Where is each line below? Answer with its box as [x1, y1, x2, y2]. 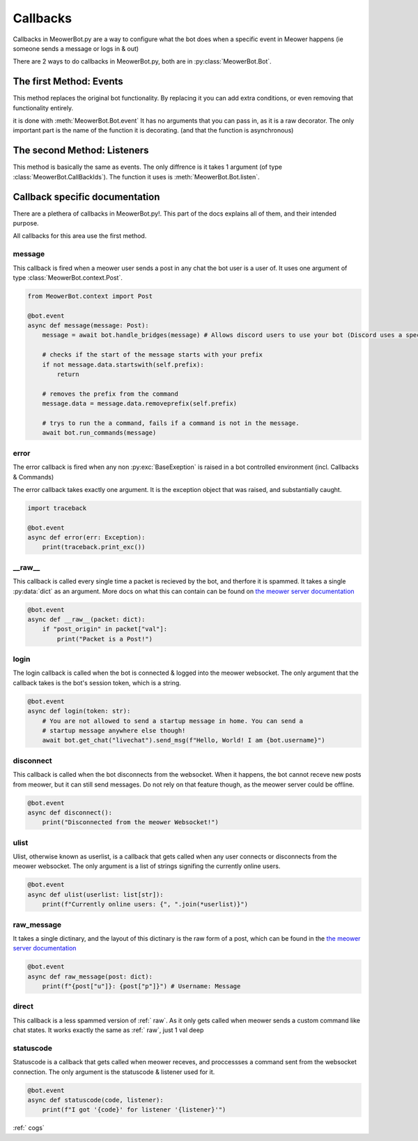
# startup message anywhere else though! [42, 726, 186, 734]
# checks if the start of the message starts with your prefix [42, 351, 263, 359]
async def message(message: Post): [27, 322, 149, 329]
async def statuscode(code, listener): [27, 1096, 164, 1104]
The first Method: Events [13, 75, 123, 87]
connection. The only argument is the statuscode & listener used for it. [13, 1068, 215, 1076]
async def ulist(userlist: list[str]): [27, 890, 164, 898]
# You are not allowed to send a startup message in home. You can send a [42, 717, 303, 725]
